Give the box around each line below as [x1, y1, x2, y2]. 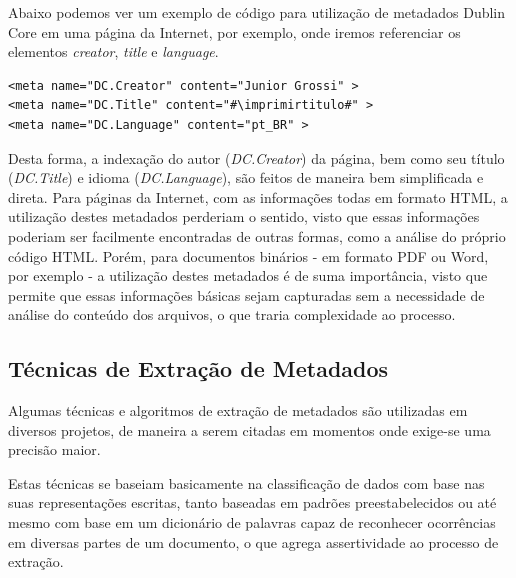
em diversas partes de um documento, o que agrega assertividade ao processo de [8, 531, 499, 552]
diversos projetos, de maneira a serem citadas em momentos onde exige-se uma [8, 419, 491, 440]
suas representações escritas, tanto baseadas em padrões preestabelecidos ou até [8, 492, 497, 513]
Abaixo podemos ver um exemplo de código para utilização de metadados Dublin [8, 2, 506, 22]
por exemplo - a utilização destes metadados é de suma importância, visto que [8, 265, 488, 286]
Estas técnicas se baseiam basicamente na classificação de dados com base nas [8, 472, 485, 493]
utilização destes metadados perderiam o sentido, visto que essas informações [8, 206, 480, 227]
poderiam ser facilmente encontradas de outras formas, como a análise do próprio [8, 225, 506, 246]
